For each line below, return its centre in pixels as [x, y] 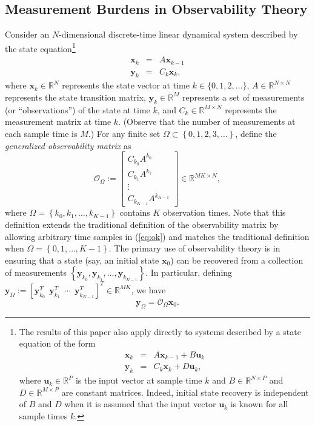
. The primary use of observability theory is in [194, 248]
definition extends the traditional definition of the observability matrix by [142, 224]
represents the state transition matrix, [76, 97]
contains [135, 212]
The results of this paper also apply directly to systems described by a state [160, 331]
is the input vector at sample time [139, 380]
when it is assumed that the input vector [140, 404]
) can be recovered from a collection [237, 260]
